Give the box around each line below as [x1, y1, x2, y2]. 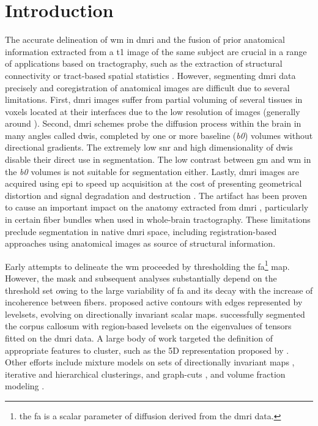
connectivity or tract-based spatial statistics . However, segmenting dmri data [5, 69, 296, 81]
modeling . [5, 379, 45, 392]
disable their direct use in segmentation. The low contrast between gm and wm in [5, 153, 311, 166]
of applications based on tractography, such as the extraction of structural [5, 57, 283, 70]
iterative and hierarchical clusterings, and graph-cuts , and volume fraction [5, 367, 286, 380]
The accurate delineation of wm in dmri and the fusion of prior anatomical [5, 33, 285, 46]
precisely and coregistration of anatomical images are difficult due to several [5, 81, 290, 94]
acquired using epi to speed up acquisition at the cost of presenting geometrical [5, 177, 302, 190]
